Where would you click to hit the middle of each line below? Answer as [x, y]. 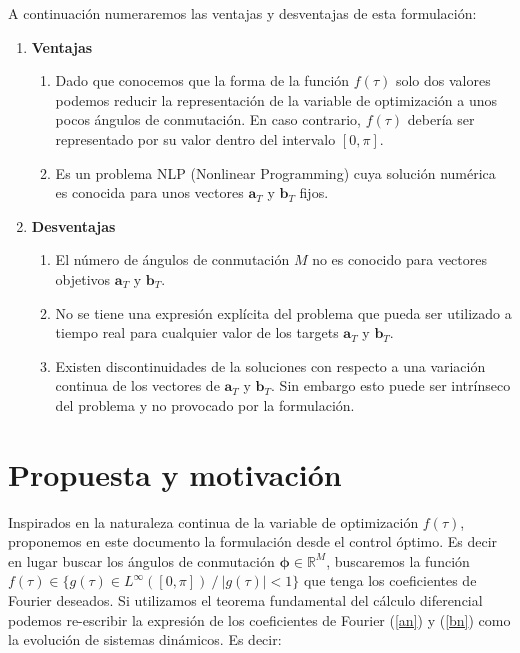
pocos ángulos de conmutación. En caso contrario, [208, 119]
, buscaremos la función [398, 560]
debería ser [441, 119]
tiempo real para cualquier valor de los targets [197, 332]
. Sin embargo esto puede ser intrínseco [391, 385]
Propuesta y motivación [175, 473]
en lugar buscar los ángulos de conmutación [141, 560]
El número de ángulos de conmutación [172, 259]
